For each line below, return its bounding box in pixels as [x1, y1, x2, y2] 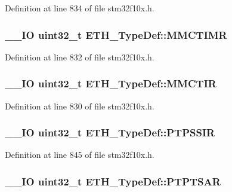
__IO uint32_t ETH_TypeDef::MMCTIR [5, 76, 216, 91]
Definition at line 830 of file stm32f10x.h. [5, 99, 154, 112]
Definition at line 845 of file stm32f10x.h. [5, 148, 154, 161]
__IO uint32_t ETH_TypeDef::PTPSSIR [5, 125, 215, 140]
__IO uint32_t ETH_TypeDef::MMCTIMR [5, 27, 227, 42]
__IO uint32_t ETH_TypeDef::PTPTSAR [5, 173, 221, 188]
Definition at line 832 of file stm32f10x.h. [5, 50, 154, 63]
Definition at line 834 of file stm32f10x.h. [5, 2, 154, 14]
